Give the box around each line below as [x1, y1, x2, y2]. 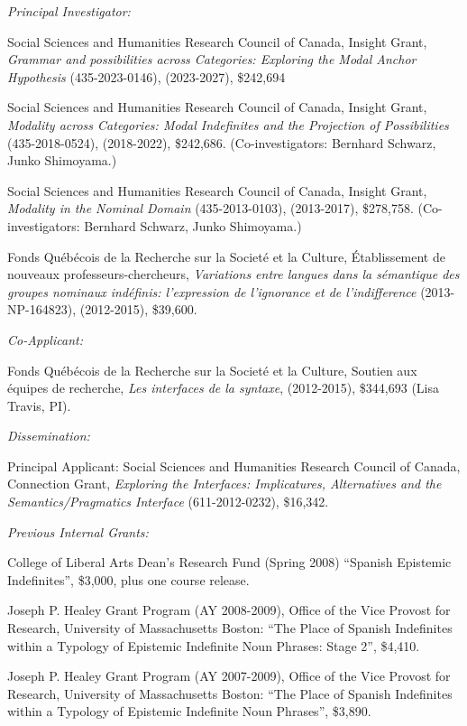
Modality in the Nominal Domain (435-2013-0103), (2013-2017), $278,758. [7, 199, 414, 218]
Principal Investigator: [7, 2, 131, 20]
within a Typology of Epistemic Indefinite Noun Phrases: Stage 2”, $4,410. [7, 636, 420, 655]
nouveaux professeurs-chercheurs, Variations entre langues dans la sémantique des [7, 265, 460, 284]
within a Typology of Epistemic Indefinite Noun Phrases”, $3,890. [7, 702, 371, 721]
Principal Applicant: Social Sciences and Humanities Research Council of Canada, [7, 456, 461, 475]
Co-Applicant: [7, 330, 83, 349]
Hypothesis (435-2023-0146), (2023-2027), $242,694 [7, 67, 286, 86]
